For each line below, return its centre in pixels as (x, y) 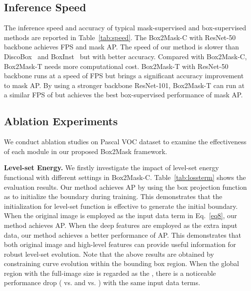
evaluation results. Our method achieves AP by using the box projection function (125, 187)
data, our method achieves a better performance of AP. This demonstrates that (123, 235)
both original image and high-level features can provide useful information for (120, 244)
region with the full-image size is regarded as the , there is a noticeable (110, 273)
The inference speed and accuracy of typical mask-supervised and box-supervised (125, 28)
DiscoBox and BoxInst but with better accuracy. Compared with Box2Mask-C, (125, 56)
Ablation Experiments (61, 121)
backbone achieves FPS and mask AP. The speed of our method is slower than (122, 47)
